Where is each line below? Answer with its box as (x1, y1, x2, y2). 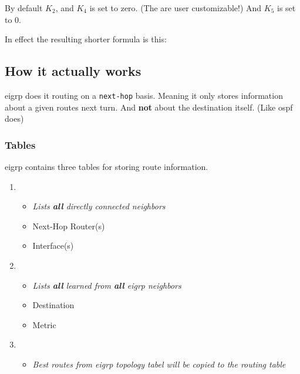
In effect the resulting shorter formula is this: (5, 33, 167, 45)
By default (5, 2, 43, 14)
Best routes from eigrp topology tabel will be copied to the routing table (32, 358, 286, 370)
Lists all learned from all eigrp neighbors (32, 279, 181, 291)
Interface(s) (32, 239, 74, 252)
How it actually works (5, 62, 141, 80)
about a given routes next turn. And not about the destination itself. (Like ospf (5, 101, 293, 113)
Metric (32, 318, 56, 330)
